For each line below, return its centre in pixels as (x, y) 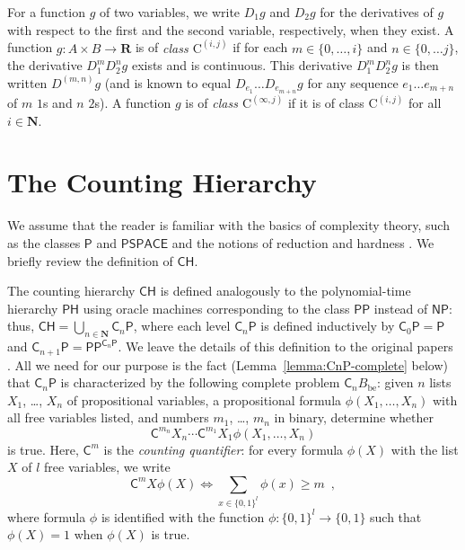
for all (425, 103)
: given (395, 382)
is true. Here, (43, 449)
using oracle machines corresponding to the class (216, 308)
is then (420, 65)
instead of (401, 308)
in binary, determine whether (354, 417)
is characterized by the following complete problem (200, 382)
